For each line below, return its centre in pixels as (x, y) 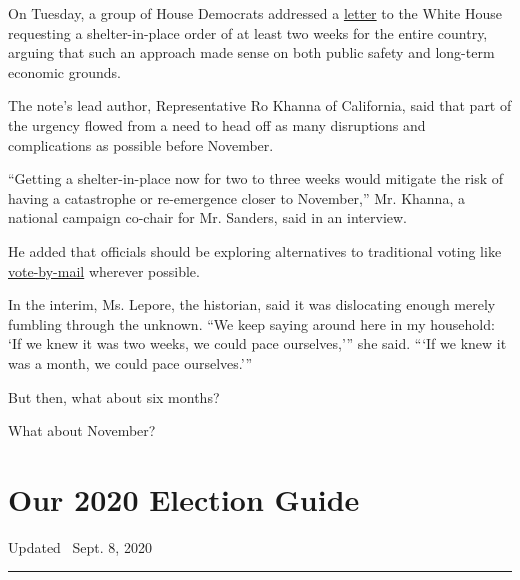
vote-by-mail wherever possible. (104, 270)
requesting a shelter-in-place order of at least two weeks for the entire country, (248, 32)
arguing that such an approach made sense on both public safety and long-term (251, 52)
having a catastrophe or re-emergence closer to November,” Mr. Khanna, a (236, 197)
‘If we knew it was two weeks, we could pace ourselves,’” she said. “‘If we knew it (257, 343)
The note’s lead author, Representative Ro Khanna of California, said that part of (260, 105)
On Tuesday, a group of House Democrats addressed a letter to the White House (255, 13)
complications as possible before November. (141, 144)
